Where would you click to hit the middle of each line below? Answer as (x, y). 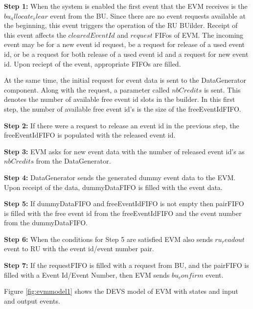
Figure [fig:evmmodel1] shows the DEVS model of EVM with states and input (121, 291)
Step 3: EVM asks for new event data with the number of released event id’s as (124, 151)
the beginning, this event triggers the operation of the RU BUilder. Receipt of (121, 25)
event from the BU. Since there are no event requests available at (148, 15)
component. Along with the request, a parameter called (87, 89)
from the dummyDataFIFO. (46, 223)
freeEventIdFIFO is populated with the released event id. (90, 135)
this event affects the (35, 35)
